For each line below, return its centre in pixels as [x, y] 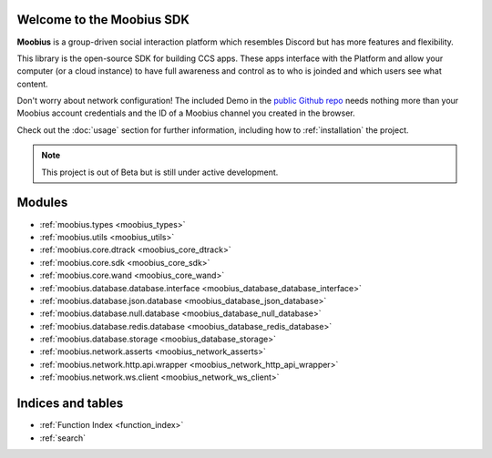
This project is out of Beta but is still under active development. [160, 172]
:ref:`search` [63, 438]
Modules [42, 203]
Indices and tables [70, 404]
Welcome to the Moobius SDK [103, 20]
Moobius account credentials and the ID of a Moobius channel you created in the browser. [186, 113]
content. [33, 84]
